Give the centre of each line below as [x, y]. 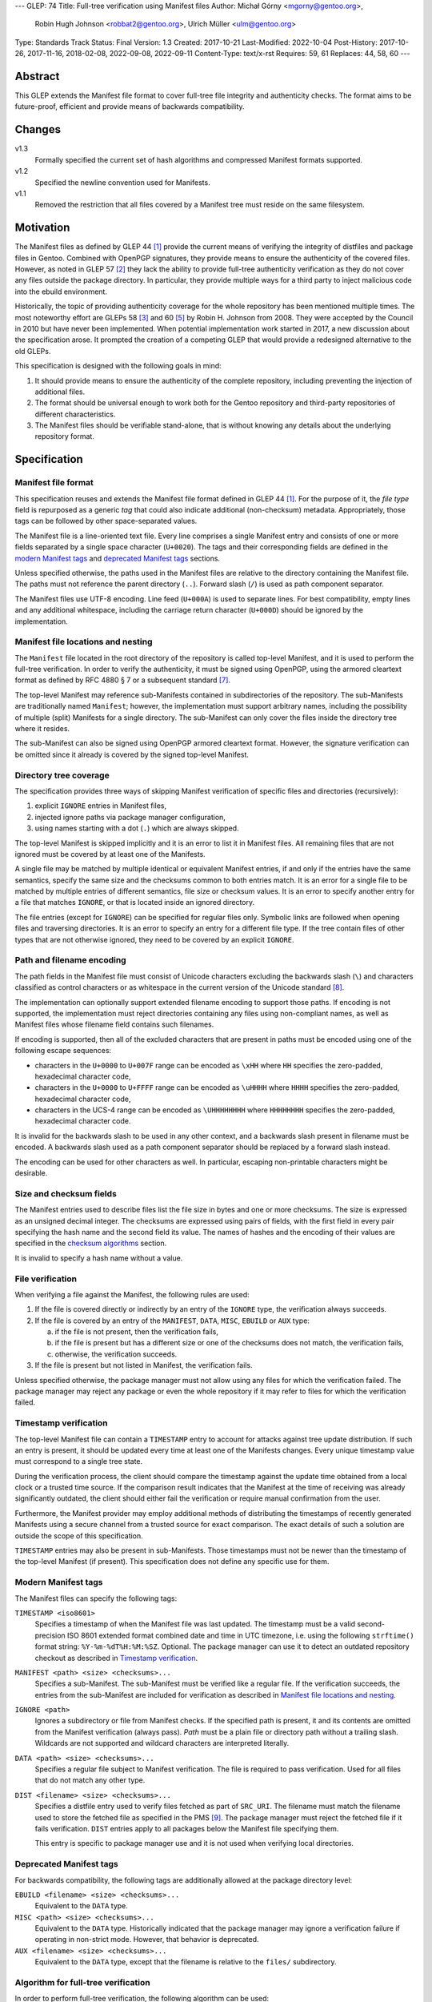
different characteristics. [75, 414]
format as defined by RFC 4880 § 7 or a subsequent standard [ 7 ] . [123, 680]
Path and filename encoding [71, 960]
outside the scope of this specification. [79, 1536]
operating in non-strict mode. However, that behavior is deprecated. [147, 1940]
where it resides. [42, 729]
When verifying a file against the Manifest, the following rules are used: [132, 1294]
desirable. [31, 1173]
